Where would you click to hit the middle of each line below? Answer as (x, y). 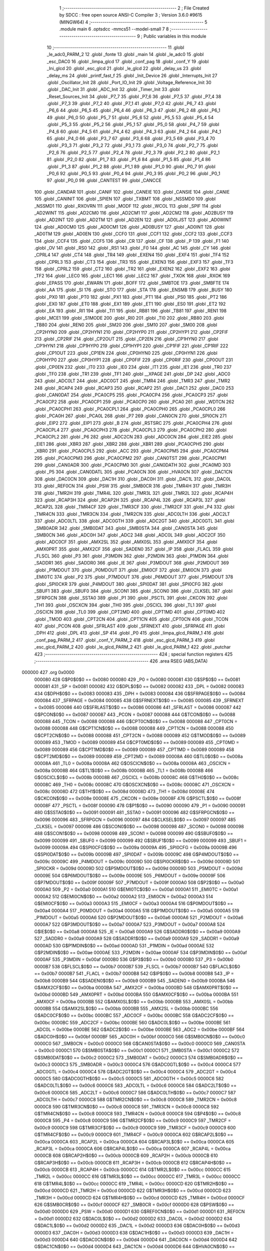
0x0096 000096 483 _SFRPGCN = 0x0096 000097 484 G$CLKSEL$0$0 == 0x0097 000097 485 (135, 819)
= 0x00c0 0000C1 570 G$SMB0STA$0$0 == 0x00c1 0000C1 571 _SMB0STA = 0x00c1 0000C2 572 (137, 1050)
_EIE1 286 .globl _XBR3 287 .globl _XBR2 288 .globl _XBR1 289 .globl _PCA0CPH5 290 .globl (129, 444)
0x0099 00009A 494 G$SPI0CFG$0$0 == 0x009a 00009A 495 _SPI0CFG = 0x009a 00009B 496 (135, 848)
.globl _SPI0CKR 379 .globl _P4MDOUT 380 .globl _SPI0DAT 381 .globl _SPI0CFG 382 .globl (128, 584)
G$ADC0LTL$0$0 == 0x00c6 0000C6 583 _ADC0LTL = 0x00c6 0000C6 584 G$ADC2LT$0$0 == (135, 1085)
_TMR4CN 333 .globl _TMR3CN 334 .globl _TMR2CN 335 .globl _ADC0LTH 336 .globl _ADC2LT (132, 514)
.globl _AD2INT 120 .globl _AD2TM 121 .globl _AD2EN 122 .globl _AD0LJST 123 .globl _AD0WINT (133, 220)
